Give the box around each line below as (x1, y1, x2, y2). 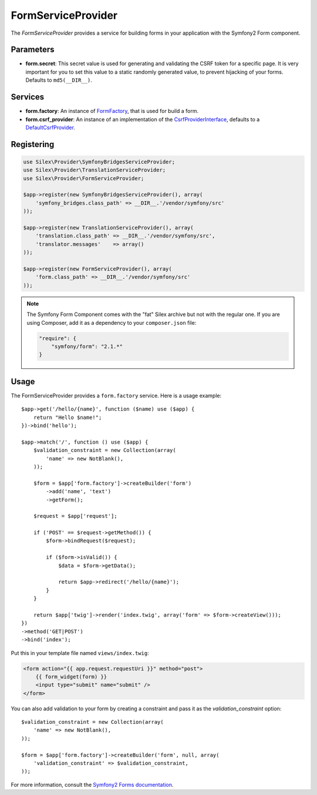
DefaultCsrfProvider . (25, 124, 76, 131)
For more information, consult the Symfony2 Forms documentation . (11, 781, 174, 788)
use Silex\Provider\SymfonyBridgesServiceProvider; (23, 158, 176, 165)
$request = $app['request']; (33, 513, 117, 520)
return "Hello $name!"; (33, 414, 102, 421)
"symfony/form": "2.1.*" (51, 343, 123, 350)
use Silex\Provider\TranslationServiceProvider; (23, 167, 166, 174)
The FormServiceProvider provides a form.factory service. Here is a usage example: (11, 392, 222, 399)
